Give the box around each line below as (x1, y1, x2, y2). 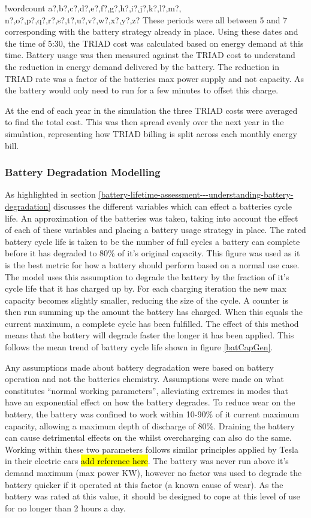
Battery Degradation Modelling (5, 165, 161, 180)
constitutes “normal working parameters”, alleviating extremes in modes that (5, 384, 289, 396)
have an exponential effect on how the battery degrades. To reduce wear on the (5, 396, 295, 408)
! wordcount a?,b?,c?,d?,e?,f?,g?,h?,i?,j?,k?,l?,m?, (5, 2, 182, 14)
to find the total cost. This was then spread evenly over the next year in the (5, 116, 284, 128)
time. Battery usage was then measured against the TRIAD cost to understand (5, 49, 295, 61)
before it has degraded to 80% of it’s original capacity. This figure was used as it (5, 247, 300, 259)
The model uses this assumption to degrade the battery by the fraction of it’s (5, 270, 289, 283)
